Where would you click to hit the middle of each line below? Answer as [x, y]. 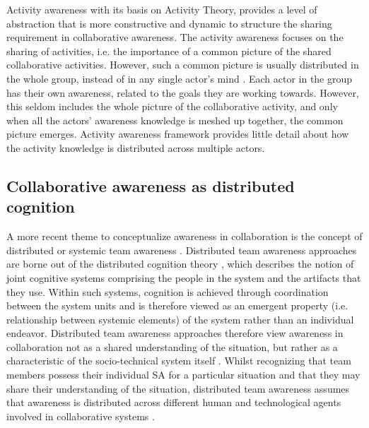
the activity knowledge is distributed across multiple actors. [136, 147]
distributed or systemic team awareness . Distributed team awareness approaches [182, 250]
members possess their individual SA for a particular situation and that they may [183, 375]
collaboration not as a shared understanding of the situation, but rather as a [172, 346]
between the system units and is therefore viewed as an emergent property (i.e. [177, 305]
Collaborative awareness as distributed [151, 185]
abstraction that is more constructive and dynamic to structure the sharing [169, 23]
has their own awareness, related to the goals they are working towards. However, [183, 92]
